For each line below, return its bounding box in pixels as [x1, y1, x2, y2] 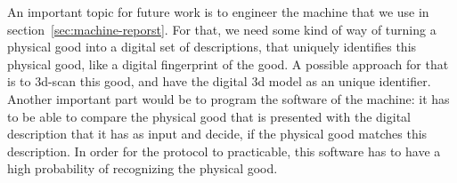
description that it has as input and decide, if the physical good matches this [7, 124, 428, 143]
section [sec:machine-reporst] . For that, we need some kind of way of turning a [7, 20, 437, 38]
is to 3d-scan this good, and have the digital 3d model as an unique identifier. [7, 72, 431, 91]
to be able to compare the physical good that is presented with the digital [7, 107, 411, 125]
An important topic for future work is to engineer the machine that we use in [7, 3, 429, 20]
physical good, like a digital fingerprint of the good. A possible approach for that [7, 54, 449, 73]
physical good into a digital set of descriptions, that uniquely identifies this [7, 37, 417, 56]
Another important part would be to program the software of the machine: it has [7, 89, 450, 107]
